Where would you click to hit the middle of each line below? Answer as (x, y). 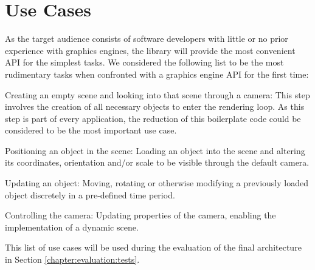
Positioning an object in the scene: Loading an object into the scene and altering (155, 150)
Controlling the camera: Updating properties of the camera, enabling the (140, 215)
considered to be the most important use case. (91, 130)
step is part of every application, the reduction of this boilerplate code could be (153, 118)
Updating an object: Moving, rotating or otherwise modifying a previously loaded (157, 183)
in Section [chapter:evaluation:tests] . (72, 259)
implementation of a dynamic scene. (72, 227)
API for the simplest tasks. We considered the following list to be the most (144, 62)
